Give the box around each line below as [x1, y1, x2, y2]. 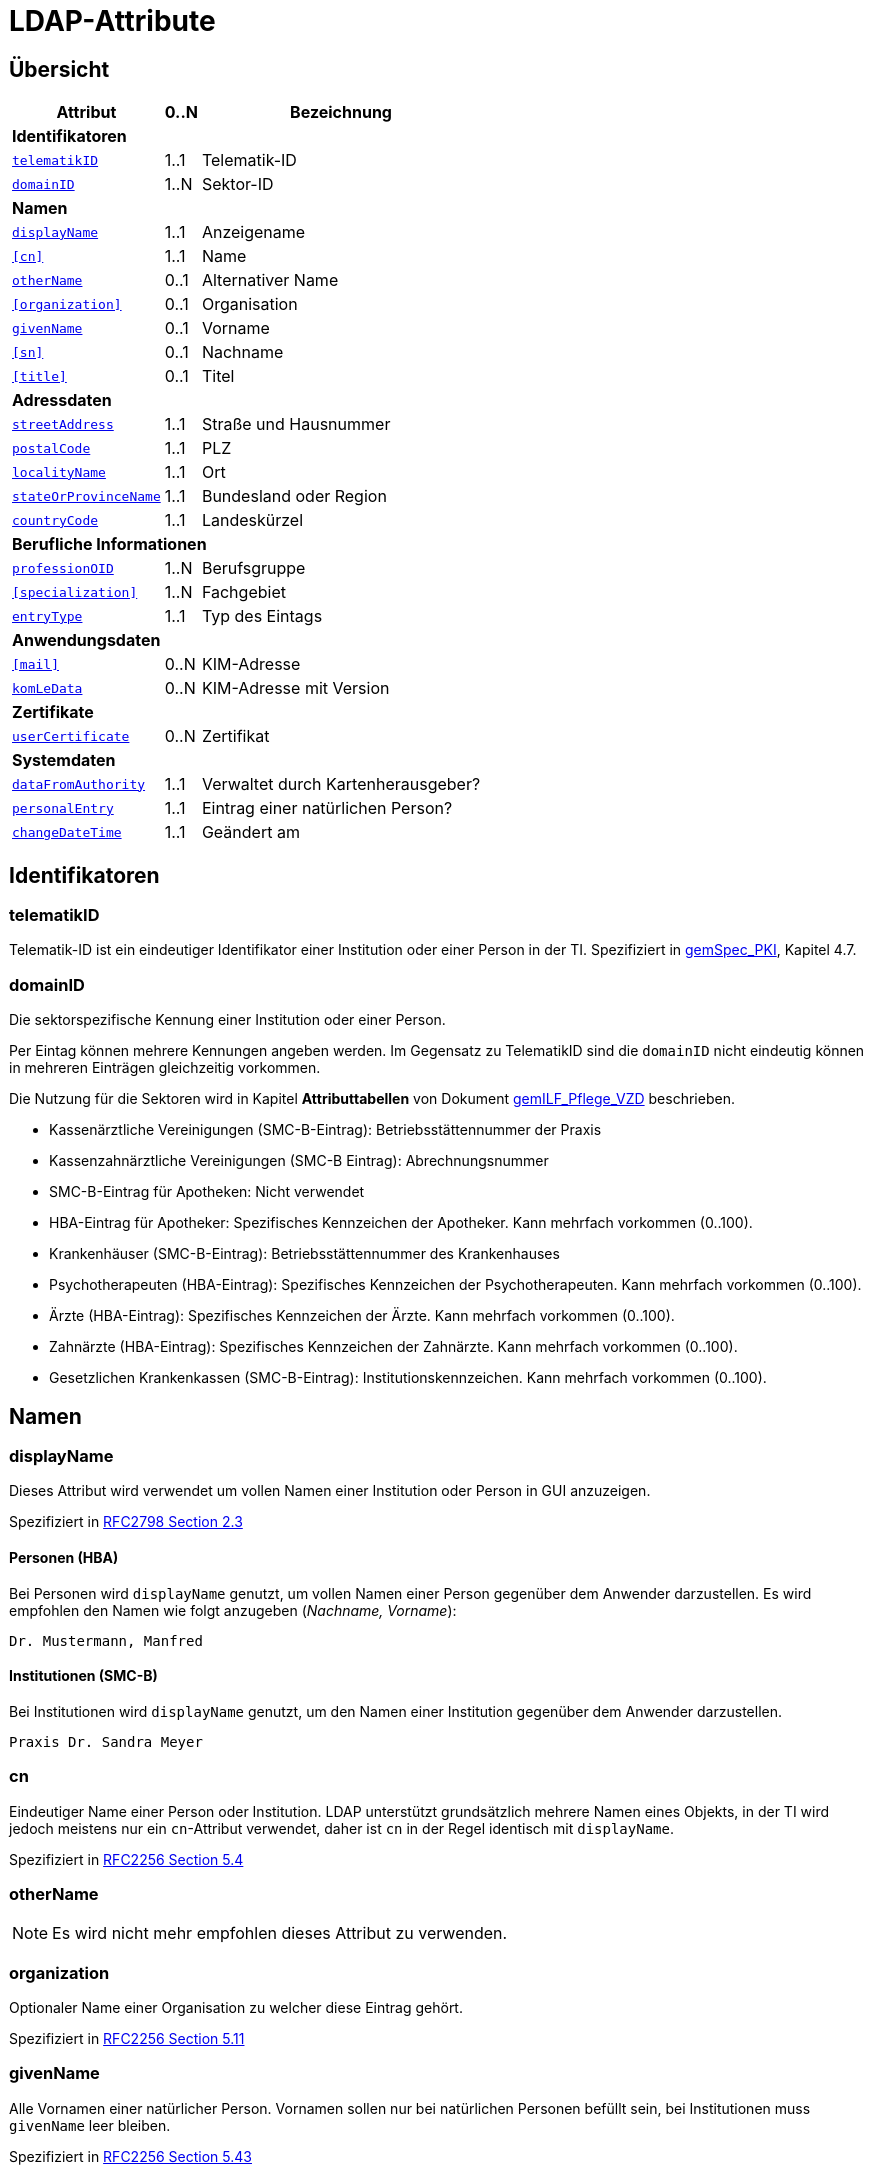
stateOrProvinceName [12, 488, 161, 504]
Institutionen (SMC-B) [9, 1667, 158, 1685]
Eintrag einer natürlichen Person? [201, 798, 453, 819]
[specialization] [12, 584, 138, 600]
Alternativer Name [201, 270, 339, 291]
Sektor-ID [201, 174, 274, 195]
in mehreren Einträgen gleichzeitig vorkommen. [9, 1059, 321, 1077]
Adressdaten [12, 390, 112, 411]
